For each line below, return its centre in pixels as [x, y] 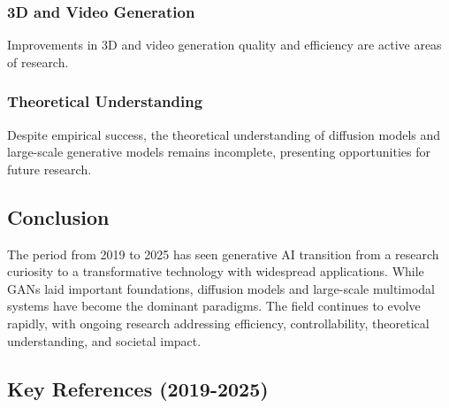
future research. [49, 169]
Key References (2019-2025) [138, 388]
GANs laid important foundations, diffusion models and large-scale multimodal [221, 288]
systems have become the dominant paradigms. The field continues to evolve [214, 306]
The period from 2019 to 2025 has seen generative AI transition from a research [223, 254]
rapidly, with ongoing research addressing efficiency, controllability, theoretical [218, 323]
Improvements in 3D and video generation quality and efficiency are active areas [224, 45]
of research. [38, 62]
